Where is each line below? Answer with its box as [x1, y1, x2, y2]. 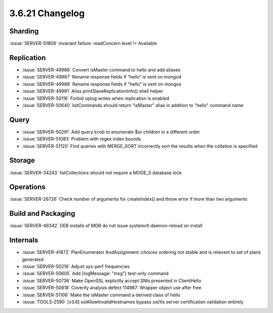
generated [22, 256, 44, 262]
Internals [9, 236, 38, 245]
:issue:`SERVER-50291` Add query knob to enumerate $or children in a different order [22, 129, 200, 135]
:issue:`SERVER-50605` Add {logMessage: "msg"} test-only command [22, 270, 169, 277]
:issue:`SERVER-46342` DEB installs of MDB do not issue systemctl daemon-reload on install [9, 223, 203, 229]
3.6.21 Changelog [9, 8, 85, 19]
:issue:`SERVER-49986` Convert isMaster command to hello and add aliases [22, 66, 180, 73]
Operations [9, 183, 45, 191]
